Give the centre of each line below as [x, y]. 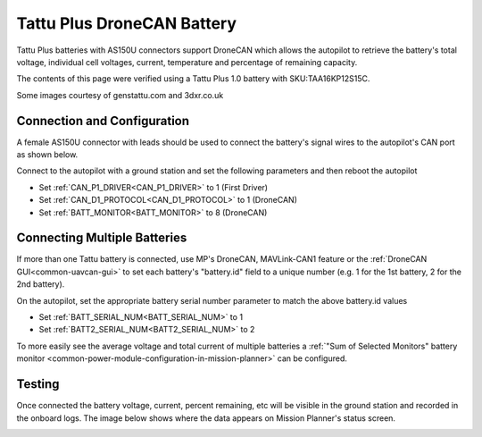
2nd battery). [41, 284]
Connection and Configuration [103, 121]
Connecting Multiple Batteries [102, 238]
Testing [38, 384]
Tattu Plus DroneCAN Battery [126, 23]
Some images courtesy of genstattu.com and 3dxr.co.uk [120, 95]
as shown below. [47, 155]
